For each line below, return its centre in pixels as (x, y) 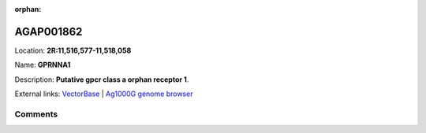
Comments (36, 114)
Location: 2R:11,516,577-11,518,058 (73, 50)
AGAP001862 (49, 31)
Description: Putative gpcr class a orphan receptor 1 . (102, 79)
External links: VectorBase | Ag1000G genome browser (104, 94)
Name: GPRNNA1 (43, 65)
